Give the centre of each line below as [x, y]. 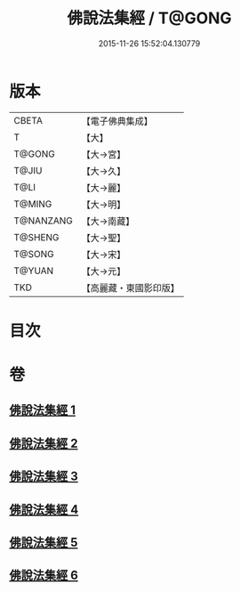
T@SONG [34, 254]
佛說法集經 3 [44, 477]
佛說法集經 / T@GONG [149, 18]
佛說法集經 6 [44, 575]
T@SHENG [36, 237]
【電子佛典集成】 [117, 121]
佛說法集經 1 [43, 410]
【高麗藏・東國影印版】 [131, 287]
